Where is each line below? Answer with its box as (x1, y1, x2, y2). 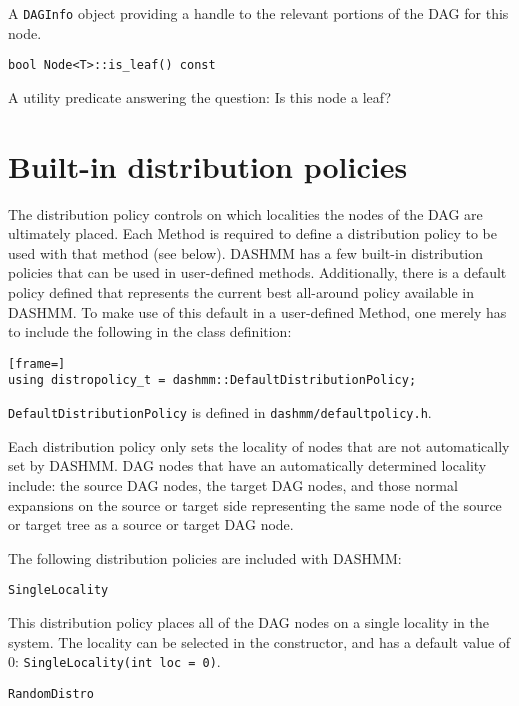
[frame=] (8, 356, 66, 371)
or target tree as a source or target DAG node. (8, 514, 294, 535)
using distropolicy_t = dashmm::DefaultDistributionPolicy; (8, 373, 417, 388)
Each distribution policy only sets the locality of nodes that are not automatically (8, 435, 510, 456)
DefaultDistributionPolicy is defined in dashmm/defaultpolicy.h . (8, 402, 432, 423)
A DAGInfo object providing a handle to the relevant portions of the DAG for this (8, 3, 509, 23)
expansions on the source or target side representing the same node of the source (8, 494, 502, 515)
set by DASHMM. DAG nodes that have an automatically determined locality (8, 455, 487, 476)
